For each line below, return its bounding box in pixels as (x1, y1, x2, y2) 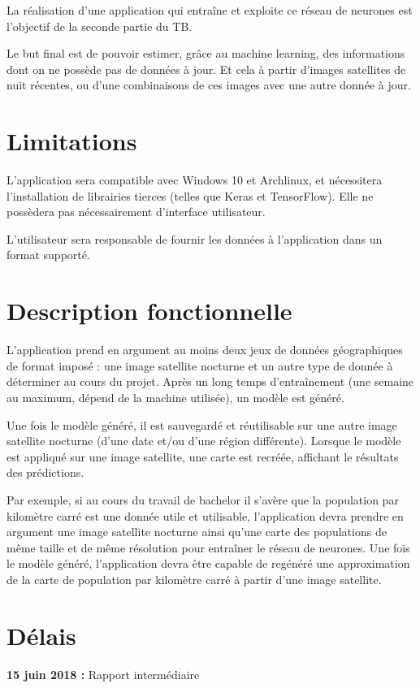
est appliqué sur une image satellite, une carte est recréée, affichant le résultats (6, 448, 399, 465)
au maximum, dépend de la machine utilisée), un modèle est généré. (6, 388, 344, 405)
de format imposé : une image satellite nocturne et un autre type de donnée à (6, 357, 393, 374)
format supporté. (6, 246, 90, 263)
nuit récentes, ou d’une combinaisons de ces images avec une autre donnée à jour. (6, 76, 411, 93)
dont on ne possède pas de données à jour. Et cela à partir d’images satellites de (6, 60, 406, 77)
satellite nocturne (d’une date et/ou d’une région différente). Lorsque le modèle (6, 432, 401, 449)
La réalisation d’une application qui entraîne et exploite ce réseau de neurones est (6, 2, 413, 18)
